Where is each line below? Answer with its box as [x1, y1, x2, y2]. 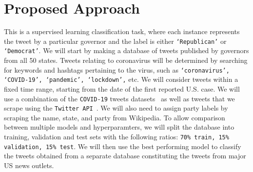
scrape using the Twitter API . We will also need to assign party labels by [4, 103, 228, 113]
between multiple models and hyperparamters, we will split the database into [4, 122, 234, 132]
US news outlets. [4, 160, 54, 170]
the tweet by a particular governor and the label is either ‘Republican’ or [4, 36, 227, 46]
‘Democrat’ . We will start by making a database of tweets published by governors [4, 45, 249, 56]
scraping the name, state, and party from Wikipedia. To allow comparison [4, 112, 225, 122]
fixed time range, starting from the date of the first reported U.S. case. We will [4, 83, 240, 94]
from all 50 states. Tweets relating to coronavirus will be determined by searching [4, 55, 248, 65]
